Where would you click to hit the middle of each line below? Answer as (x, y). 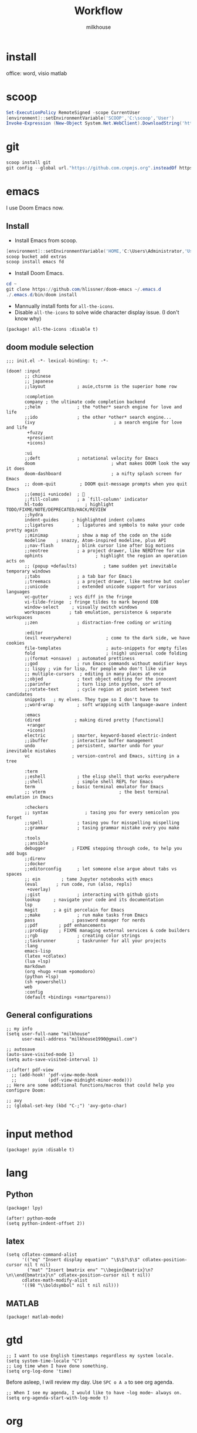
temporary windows (28, 571)
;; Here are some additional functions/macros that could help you (90, 1085)
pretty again (22, 530)
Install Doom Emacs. (39, 273)
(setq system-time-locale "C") (44, 1361)
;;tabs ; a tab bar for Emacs (78, 576)
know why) (28, 319)
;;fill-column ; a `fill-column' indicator (86, 499)
